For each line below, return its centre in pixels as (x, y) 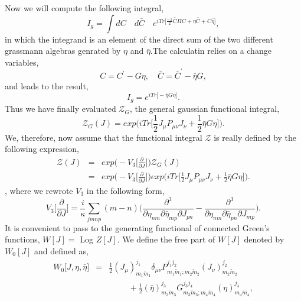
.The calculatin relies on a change (211, 51)
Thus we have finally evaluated (60, 109)
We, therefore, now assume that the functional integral (104, 137)
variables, (22, 62)
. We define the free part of (166, 239)
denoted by (264, 239)
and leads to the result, (47, 86)
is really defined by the (255, 137)
